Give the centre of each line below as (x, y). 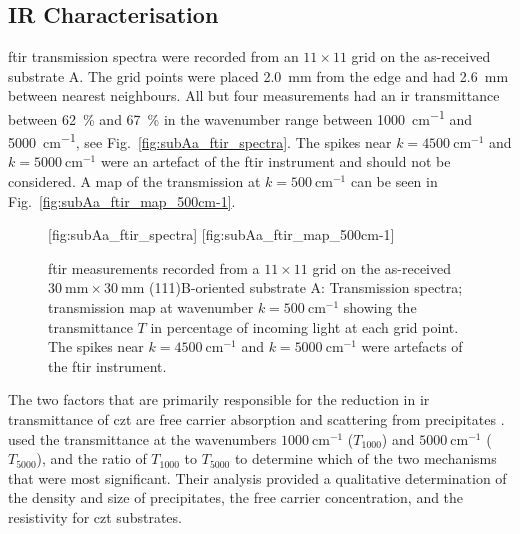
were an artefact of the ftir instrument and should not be (275, 161)
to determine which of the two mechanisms (365, 458)
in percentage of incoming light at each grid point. (304, 326)
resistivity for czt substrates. (95, 516)
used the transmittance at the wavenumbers (142, 438)
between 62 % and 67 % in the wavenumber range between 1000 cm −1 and (240, 117)
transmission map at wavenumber (151, 307)
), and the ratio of (91, 458)
